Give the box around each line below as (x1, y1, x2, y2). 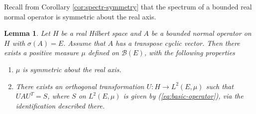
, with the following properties (144, 47, 235, 58)
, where (47, 91, 70, 101)
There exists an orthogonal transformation (15, 81, 144, 91)
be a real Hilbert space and (61, 28, 141, 38)
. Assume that (63, 37, 106, 48)
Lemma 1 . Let (4, 28, 50, 38)
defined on (88, 47, 119, 58)
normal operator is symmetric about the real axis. (4, 11, 156, 21)
